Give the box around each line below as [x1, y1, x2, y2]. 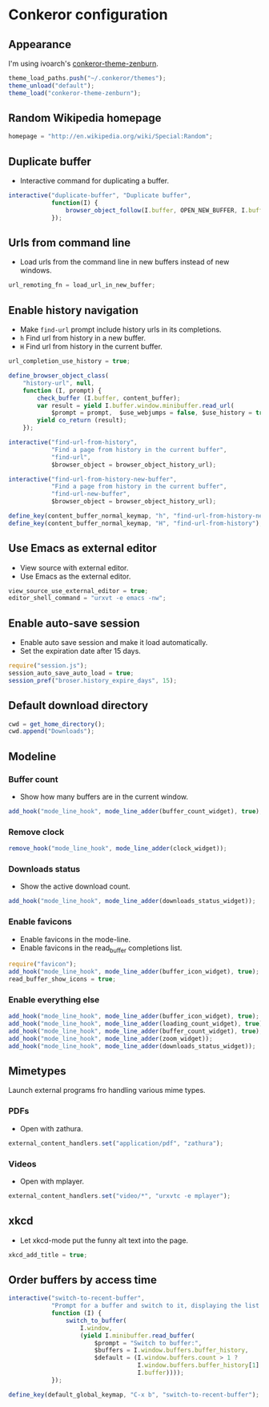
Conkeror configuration [8, 6, 168, 24]
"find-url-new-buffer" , [50, 490, 130, 498]
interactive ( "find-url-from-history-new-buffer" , [8, 475, 178, 483]
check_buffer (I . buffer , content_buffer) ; [37, 394, 181, 402]
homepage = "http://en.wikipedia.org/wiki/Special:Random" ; [8, 132, 214, 141]
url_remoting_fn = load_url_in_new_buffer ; [8, 281, 156, 289]
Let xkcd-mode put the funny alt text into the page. [19, 1236, 189, 1245]
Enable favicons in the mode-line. [19, 934, 130, 944]
